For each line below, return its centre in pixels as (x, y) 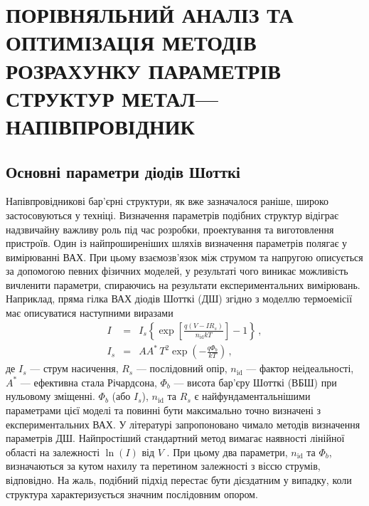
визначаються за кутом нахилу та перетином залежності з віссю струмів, (163, 466)
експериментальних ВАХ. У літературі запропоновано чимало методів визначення (183, 424)
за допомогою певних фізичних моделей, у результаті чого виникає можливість (177, 271)
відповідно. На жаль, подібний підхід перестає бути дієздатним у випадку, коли (179, 479)
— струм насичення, (74, 368)
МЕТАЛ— (170, 98)
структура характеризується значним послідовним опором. (132, 494)
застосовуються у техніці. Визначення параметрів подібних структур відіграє (172, 215)
